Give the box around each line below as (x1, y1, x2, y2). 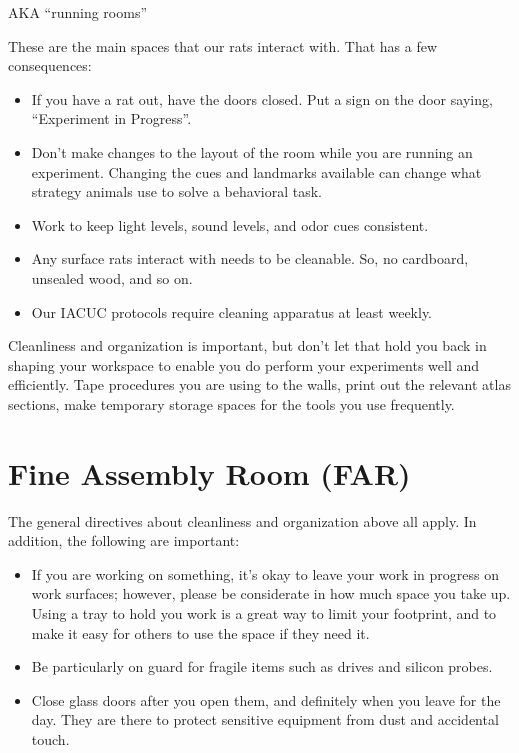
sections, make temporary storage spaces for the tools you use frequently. (8, 393, 455, 414)
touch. (31, 728, 70, 749)
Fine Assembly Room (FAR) (8, 452, 411, 493)
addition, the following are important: (8, 530, 240, 551)
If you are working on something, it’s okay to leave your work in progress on (31, 563, 499, 584)
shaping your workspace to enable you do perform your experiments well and (8, 354, 480, 375)
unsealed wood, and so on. (31, 267, 193, 288)
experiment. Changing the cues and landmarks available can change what (31, 161, 482, 182)
